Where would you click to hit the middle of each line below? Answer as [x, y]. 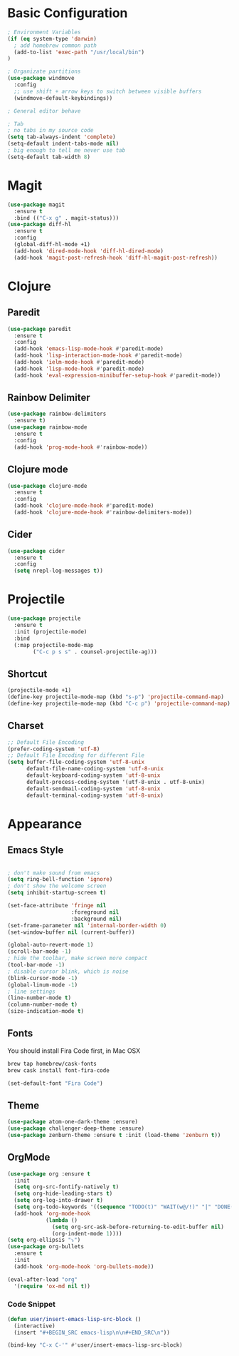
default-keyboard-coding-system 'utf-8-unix [93, 775]
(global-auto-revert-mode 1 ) [51, 945]
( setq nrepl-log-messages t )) [58, 571]
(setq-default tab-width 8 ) [49, 157]
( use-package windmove [41, 78]
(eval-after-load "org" [43, 1279]
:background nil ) [96, 919]
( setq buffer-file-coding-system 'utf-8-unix [76, 762]
